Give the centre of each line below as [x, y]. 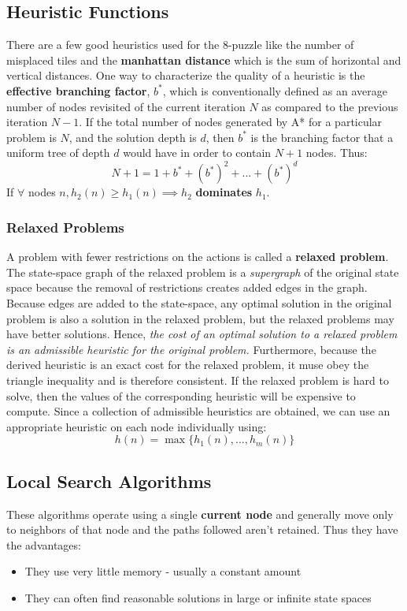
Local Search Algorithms [109, 481]
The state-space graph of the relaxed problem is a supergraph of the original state [203, 272]
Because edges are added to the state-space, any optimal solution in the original [199, 303]
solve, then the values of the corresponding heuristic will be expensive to [181, 395]
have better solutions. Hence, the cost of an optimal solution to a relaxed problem [202, 334]
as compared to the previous [330, 106]
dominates [224, 192]
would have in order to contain [197, 153]
